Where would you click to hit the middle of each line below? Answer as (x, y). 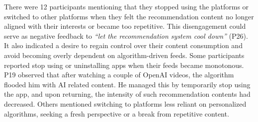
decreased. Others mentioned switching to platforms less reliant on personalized (125, 103)
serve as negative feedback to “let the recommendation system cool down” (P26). (126, 35)
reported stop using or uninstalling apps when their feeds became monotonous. (124, 65)
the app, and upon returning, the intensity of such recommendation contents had (127, 94)
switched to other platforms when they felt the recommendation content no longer (129, 16)
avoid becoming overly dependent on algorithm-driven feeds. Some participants (124, 55)
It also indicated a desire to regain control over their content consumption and (123, 45)
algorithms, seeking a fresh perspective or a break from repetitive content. (117, 113)
